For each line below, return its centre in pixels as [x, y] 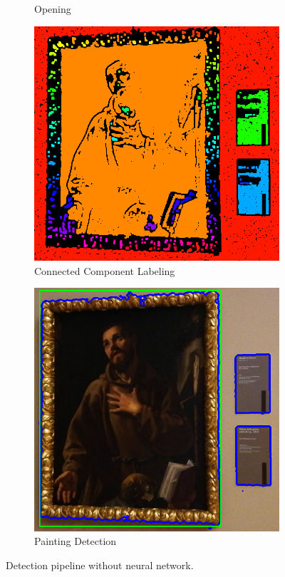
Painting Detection [76, 541]
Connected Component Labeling [105, 270]
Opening [53, 9]
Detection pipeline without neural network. [100, 565]
